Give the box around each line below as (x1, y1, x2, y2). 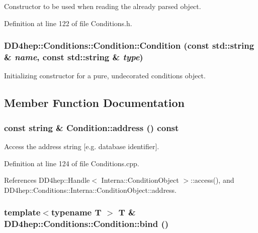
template (4, 206, 41, 218)
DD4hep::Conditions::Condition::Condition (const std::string (4, 39, 254, 52)
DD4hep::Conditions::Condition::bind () (4, 217, 169, 230)
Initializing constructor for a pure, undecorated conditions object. (4, 70, 206, 81)
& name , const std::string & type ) (4, 51, 143, 63)
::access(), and (191, 175, 234, 185)
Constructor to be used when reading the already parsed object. (4, 1, 201, 11)
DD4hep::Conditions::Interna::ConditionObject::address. (4, 184, 177, 195)
